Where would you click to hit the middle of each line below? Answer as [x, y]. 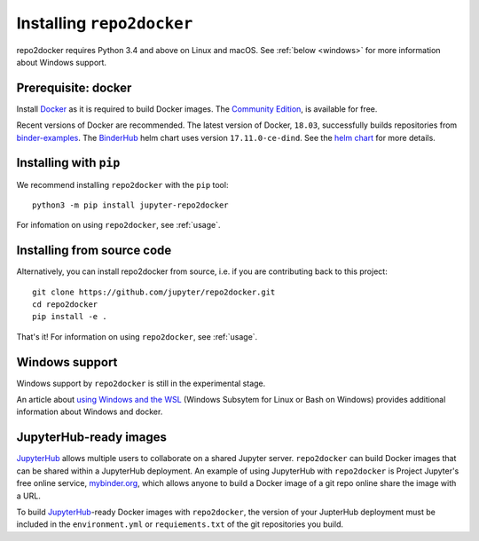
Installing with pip [68, 163]
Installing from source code [94, 251]
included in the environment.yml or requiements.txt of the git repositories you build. [180, 524]
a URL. [29, 496]
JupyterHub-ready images [92, 438]
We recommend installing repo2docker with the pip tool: [122, 184]
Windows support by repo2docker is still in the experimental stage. [141, 383]
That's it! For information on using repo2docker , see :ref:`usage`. [137, 336]
